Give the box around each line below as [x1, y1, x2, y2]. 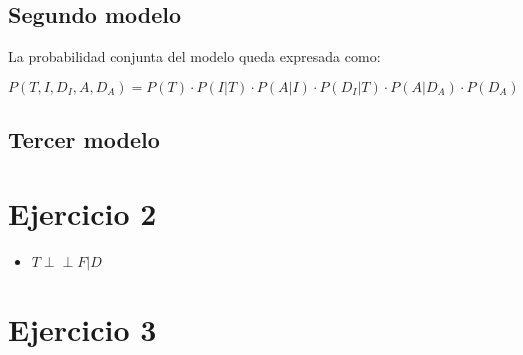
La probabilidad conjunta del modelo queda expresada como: [8, 46, 381, 67]
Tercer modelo [8, 124, 160, 155]
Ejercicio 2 [8, 192, 157, 233]
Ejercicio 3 [8, 308, 157, 349]
